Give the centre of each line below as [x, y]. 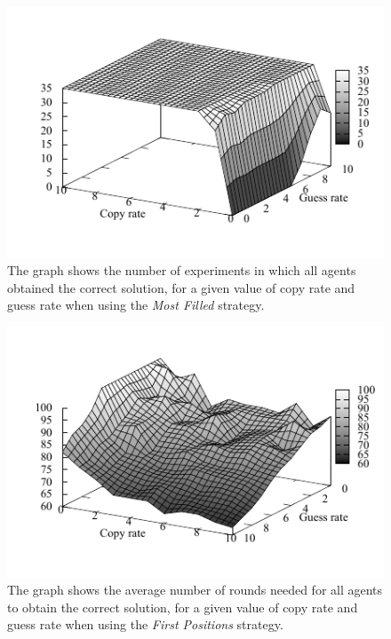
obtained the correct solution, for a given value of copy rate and [181, 287]
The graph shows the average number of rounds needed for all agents [195, 590]
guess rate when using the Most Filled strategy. [136, 305]
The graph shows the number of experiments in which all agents [182, 270]
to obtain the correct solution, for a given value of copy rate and [183, 607]
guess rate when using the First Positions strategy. [145, 624]
